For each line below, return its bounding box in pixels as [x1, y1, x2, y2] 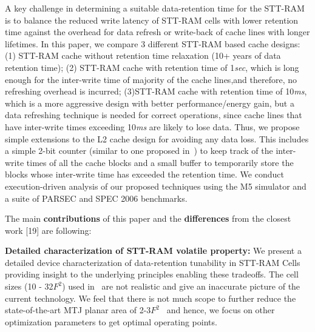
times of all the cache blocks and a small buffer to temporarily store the [26, 156, 294, 168]
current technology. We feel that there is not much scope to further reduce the [5, 291, 296, 304]
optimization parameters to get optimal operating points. [5, 315, 217, 328]
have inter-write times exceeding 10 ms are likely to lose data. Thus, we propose [5, 120, 300, 133]
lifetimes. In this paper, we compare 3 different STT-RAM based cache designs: [5, 37, 300, 50]
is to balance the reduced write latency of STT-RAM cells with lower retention [5, 13, 299, 26]
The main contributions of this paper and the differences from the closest [5, 212, 291, 225]
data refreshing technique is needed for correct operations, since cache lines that [5, 108, 302, 121]
